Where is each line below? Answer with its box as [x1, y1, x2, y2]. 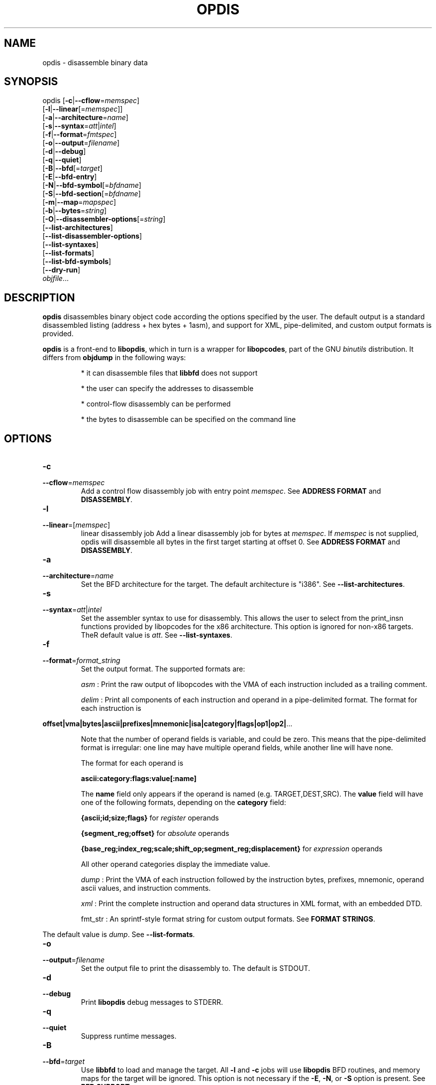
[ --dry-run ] [42, 266, 81, 274]
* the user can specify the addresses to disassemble [81, 384, 254, 393]
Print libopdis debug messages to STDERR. [81, 998, 223, 1007]
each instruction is [81, 704, 141, 713]
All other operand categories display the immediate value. [81, 860, 270, 869]
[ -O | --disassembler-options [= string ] [42, 215, 166, 224]
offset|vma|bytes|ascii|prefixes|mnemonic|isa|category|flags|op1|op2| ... [42, 719, 293, 728]
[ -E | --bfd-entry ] [42, 172, 97, 181]
